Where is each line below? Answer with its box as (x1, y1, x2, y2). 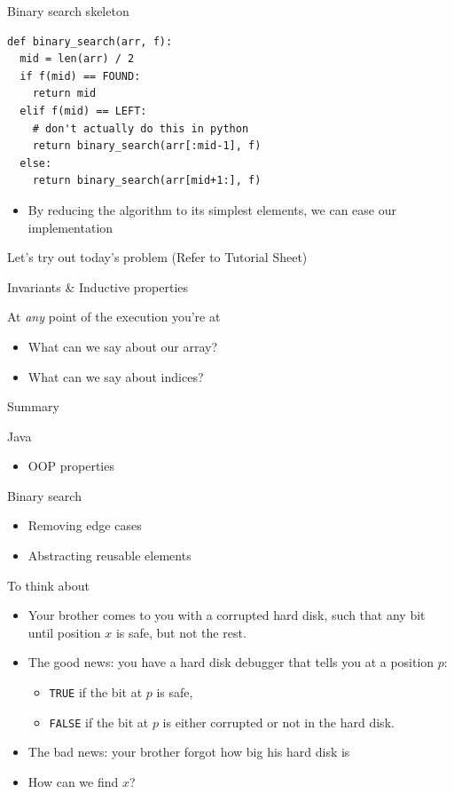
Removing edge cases (27, 516, 142, 535)
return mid (32, 87, 97, 100)
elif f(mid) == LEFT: (20, 104, 147, 117)
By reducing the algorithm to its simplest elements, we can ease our (27, 200, 396, 218)
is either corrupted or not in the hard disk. (162, 712, 395, 731)
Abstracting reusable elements (27, 546, 192, 565)
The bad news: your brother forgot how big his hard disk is (27, 742, 350, 761)
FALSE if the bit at (49, 712, 149, 731)
